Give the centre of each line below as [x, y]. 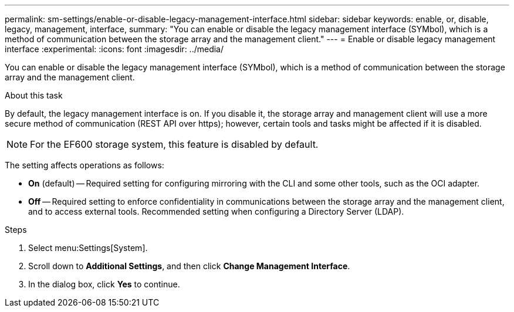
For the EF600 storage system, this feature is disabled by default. [174, 144]
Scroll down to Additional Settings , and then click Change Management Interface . [189, 266]
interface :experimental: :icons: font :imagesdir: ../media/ [114, 49]
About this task [34, 95]
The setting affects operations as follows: [84, 165]
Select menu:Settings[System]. [88, 248]
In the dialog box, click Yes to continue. [104, 284]
